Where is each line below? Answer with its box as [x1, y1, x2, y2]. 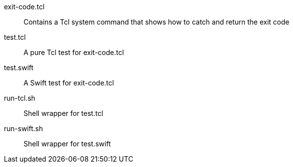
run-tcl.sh [4, 94, 35, 102]
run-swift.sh [4, 124, 43, 133]
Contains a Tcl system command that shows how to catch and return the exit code [24, 18, 290, 26]
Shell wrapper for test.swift [24, 139, 111, 148]
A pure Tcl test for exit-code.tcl [24, 48, 124, 56]
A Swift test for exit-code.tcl [24, 79, 114, 87]
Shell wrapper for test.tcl [24, 109, 104, 117]
